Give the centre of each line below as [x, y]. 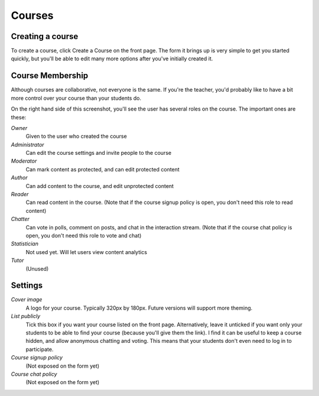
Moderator [24, 161]
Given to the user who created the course [76, 137]
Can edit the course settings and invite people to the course [98, 153]
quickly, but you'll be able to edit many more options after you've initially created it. [112, 59]
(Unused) [37, 268]
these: [19, 117]
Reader [20, 194]
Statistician [25, 244]
